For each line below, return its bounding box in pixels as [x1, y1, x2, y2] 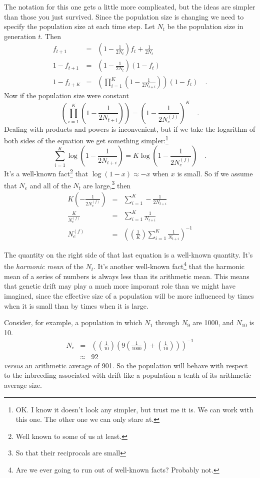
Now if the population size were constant [4, 90, 129, 101]
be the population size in [167, 21, 243, 32]
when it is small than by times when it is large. [4, 300, 148, 311]
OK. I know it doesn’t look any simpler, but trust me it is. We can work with [15, 404, 253, 414]
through [155, 317, 179, 328]
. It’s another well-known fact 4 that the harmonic [93, 260, 244, 272]
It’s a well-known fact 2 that [4, 167, 88, 179]
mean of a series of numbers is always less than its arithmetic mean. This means [4, 271, 249, 281]
